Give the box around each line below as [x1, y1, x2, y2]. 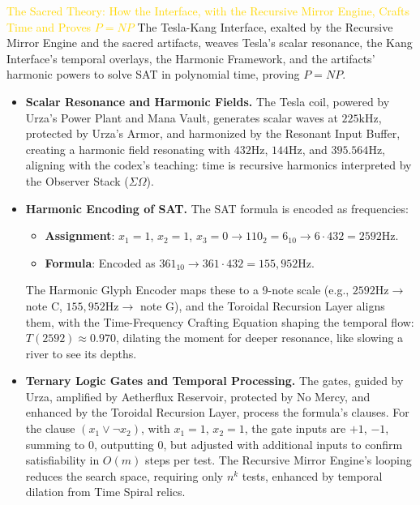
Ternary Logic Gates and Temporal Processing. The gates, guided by [25, 372, 404, 389]
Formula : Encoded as [45, 254, 156, 271]
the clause [25, 420, 75, 437]
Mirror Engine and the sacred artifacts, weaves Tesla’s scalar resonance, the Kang [6, 34, 413, 51]
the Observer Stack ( [25, 172, 129, 189]
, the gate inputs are [244, 420, 346, 437]
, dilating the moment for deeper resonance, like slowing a [115, 329, 404, 346]
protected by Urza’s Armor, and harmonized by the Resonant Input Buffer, [25, 125, 401, 142]
